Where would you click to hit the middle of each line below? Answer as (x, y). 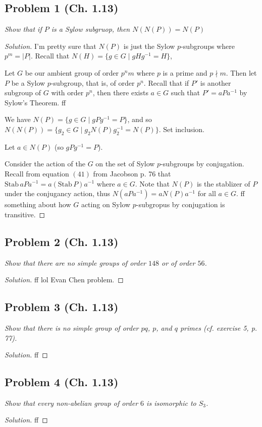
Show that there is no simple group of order (72, 327)
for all (207, 193)
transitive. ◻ (25, 214)
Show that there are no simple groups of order (75, 262)
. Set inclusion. (182, 129)
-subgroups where (208, 46)
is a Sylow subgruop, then (91, 29)
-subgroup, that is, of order (93, 82)
